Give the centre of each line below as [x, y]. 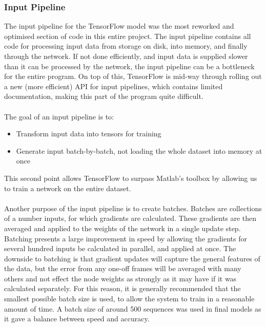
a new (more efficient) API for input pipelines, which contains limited [114, 86]
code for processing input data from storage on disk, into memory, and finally [126, 46]
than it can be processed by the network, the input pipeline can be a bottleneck [129, 66]
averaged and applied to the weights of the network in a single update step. [122, 228]
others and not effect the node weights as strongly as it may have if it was [120, 278]
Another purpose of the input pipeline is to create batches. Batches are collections [133, 208]
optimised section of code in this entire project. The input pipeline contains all [128, 36]
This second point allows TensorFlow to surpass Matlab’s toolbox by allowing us [131, 178]
